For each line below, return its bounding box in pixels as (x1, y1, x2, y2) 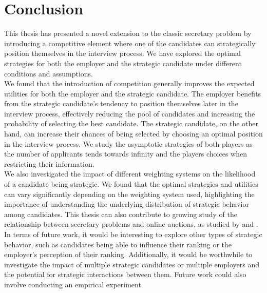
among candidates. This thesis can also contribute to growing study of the (4, 208, 237, 219)
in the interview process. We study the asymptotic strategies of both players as (4, 138, 253, 149)
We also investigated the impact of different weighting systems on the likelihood (4, 168, 256, 179)
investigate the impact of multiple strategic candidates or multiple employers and (4, 259, 260, 269)
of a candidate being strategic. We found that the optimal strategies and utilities (4, 179, 258, 189)
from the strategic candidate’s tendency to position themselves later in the (4, 98, 238, 109)
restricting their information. (4, 158, 94, 169)
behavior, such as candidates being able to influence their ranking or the (4, 239, 232, 249)
